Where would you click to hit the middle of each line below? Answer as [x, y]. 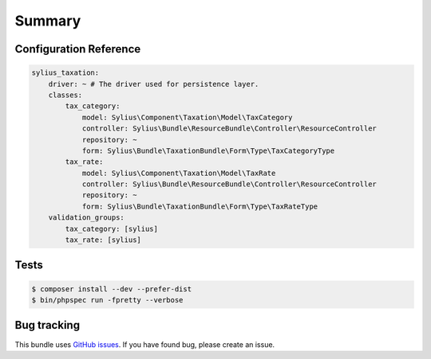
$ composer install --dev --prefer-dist [111, 289]
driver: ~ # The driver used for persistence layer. [154, 84]
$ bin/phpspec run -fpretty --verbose [107, 300]
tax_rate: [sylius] [103, 240]
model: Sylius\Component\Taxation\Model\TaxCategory [187, 117]
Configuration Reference [78, 49]
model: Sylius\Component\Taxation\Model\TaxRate [179, 173]
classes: [65, 95]
